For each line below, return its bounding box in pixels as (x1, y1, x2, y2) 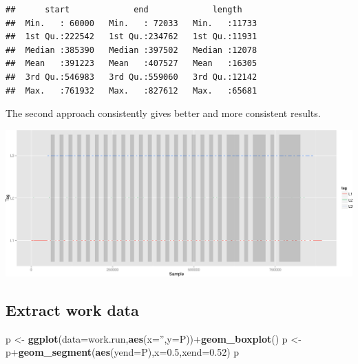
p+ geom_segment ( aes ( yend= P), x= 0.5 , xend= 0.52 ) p (6, 345, 240, 359)
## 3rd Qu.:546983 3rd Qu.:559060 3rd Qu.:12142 (6, 72, 257, 82)
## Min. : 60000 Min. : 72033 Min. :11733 (6, 18, 257, 28)
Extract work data (6, 299, 139, 320)
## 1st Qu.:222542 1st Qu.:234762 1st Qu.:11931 (6, 32, 257, 42)
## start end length (6, 5, 242, 14)
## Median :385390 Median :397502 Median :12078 (6, 45, 257, 55)
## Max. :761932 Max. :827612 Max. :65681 (6, 85, 257, 96)
